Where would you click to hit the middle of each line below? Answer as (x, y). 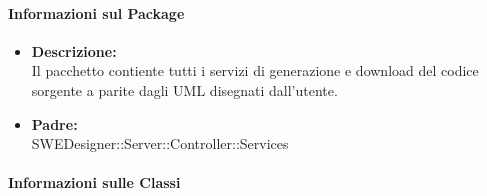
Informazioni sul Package (96, 12)
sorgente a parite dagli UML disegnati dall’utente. (184, 89)
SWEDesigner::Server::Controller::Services (160, 143)
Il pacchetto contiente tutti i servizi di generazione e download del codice (255, 70)
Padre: (54, 123)
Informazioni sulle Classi (94, 182)
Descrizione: (74, 50)
